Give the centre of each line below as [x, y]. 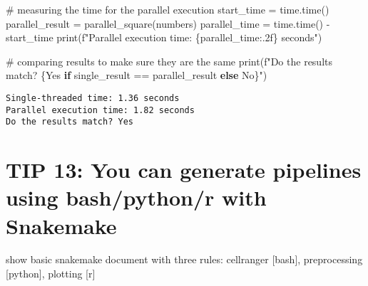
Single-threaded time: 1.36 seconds [93, 98]
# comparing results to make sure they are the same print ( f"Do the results [169, 61]
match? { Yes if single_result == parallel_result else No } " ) [137, 75]
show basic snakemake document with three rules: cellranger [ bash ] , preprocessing [184, 259]
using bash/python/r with [136, 197]
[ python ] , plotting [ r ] [51, 274]
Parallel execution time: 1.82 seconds [100, 110]
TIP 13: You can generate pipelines [184, 170]
